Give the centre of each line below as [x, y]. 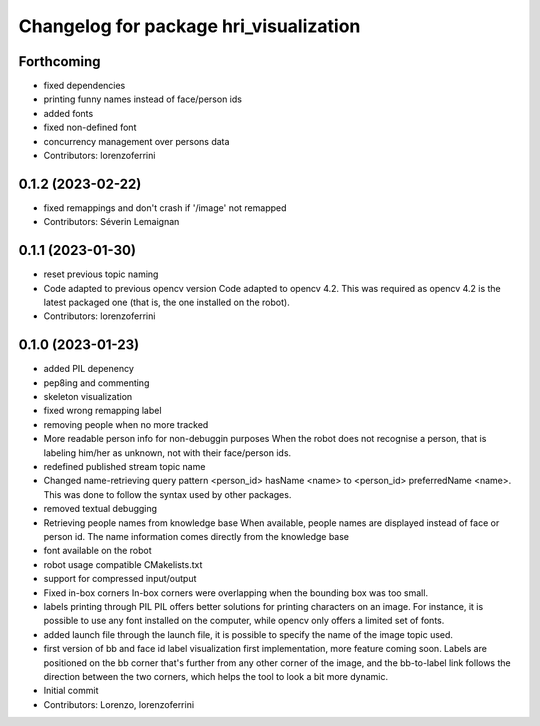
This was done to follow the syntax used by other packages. [167, 494]
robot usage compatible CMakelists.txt [123, 564]
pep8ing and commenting [96, 382]
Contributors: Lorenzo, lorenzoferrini [119, 704]
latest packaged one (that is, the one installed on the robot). [166, 302]
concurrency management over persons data [136, 141]
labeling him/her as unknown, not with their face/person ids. [167, 452]
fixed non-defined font [90, 127]
